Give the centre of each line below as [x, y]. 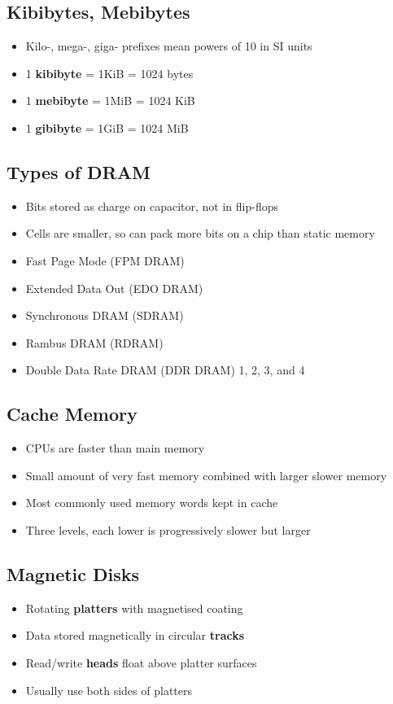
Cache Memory [72, 414]
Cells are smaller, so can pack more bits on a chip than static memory [200, 233]
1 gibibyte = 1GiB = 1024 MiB [107, 127]
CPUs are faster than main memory [115, 448]
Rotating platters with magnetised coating [134, 608]
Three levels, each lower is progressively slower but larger [168, 529]
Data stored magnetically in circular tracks [135, 635]
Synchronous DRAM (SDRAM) [105, 315]
